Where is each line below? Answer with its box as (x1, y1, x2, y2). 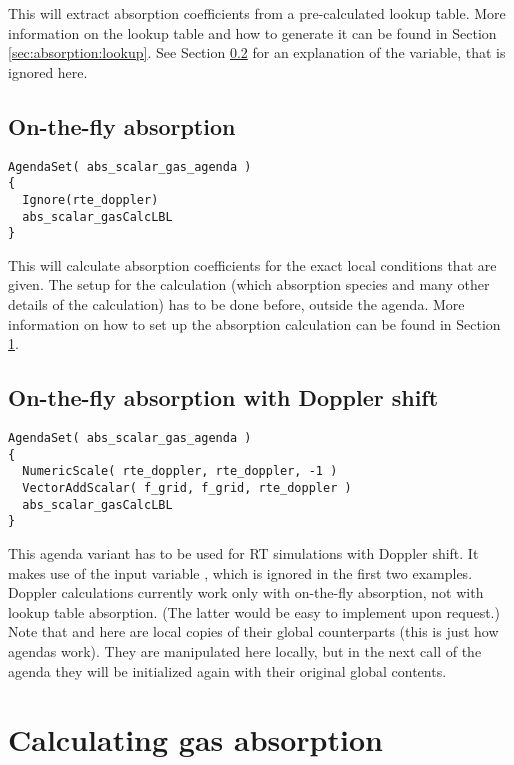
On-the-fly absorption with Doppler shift (8, 382, 439, 413)
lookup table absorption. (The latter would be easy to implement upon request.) (8, 601, 500, 622)
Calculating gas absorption (8, 719, 383, 760)
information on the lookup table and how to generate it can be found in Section (8, 22, 497, 43)
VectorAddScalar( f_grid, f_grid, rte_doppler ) (22, 481, 352, 495)
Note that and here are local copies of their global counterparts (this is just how (8, 621, 499, 642)
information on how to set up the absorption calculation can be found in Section (8, 313, 501, 334)
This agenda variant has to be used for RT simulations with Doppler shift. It (8, 542, 479, 563)
